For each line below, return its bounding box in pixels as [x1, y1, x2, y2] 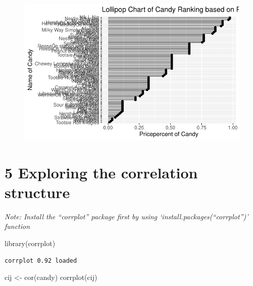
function [5, 221, 30, 231]
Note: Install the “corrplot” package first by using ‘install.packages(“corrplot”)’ [5, 211, 248, 221]
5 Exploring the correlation [5, 162, 198, 182]
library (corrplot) [5, 237, 56, 248]
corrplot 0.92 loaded [5, 257, 77, 264]
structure [5, 181, 70, 202]
